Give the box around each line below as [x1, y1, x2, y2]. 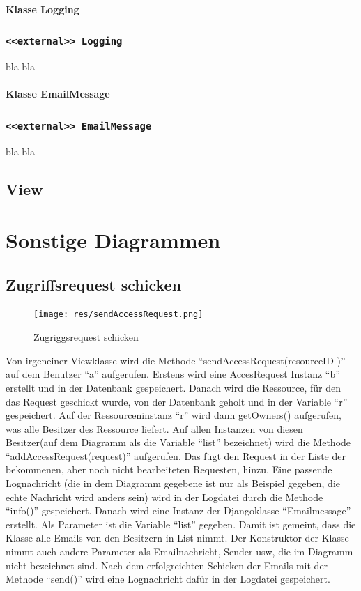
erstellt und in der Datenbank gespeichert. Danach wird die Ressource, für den [6, 380, 341, 394]
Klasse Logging [6, 1, 79, 16]
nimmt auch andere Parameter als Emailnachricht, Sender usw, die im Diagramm [6, 544, 353, 559]
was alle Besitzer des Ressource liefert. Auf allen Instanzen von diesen [6, 421, 303, 436]
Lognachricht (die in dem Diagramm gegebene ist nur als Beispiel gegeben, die [6, 476, 341, 491]
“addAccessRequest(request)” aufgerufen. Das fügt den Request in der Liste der [6, 448, 346, 463]
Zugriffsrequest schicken [6, 273, 182, 295]
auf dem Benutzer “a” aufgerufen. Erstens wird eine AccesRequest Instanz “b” [6, 367, 340, 381]
